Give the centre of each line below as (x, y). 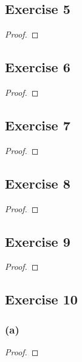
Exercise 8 (38, 183)
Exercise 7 (38, 125)
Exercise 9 (38, 241)
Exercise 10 (41, 299)
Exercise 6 (38, 67)
